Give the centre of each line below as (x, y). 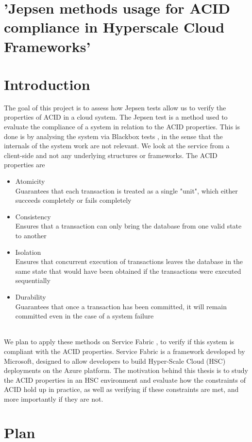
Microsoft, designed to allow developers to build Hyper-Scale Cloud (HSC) (115, 361)
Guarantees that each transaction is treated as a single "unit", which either (126, 190)
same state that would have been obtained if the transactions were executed (128, 271)
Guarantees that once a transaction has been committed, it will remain (121, 306)
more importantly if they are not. (54, 398)
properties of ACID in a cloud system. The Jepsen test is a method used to (116, 117)
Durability (31, 296)
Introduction (47, 84)
